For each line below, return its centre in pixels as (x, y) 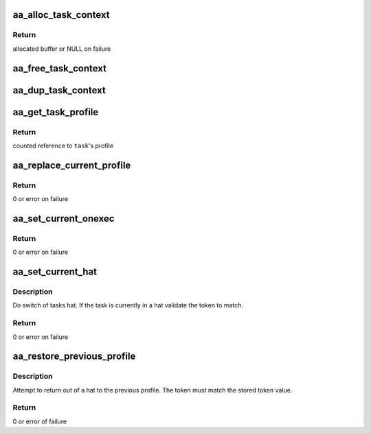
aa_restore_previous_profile (74, 356)
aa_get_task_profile (56, 112)
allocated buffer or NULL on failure (62, 49)
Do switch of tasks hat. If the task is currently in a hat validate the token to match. (128, 305)
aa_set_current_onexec (64, 219)
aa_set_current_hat (55, 272)
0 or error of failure (40, 421)
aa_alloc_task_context (61, 15)
